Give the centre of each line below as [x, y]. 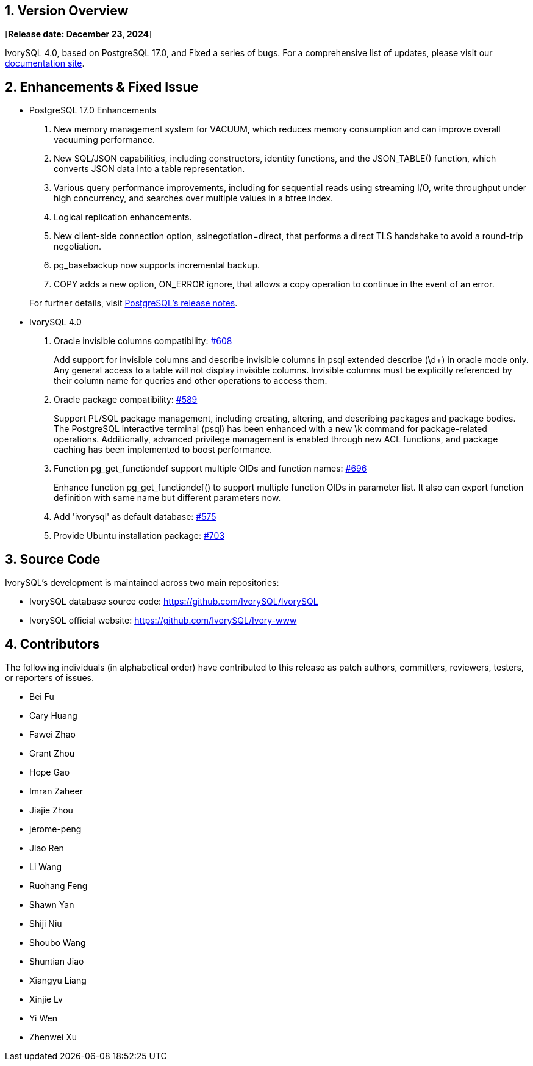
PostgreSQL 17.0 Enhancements [93, 110]
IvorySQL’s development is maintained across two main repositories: [142, 583]
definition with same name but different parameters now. [167, 498]
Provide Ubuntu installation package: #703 [139, 536]
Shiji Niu [46, 923]
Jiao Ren [47, 848]
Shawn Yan [52, 904]
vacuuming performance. [105, 140]
